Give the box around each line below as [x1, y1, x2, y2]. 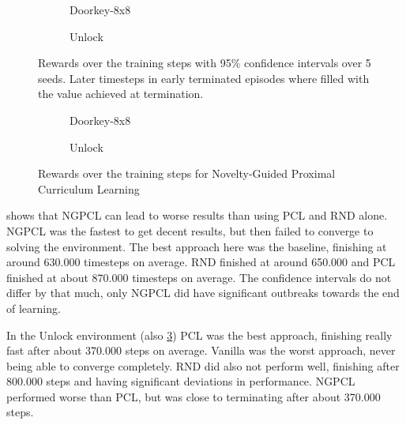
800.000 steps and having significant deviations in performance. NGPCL [6, 373, 355, 389]
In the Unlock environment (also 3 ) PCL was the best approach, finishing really [6, 326, 393, 343]
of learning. [6, 299, 61, 316]
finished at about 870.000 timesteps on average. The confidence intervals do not [6, 269, 392, 285]
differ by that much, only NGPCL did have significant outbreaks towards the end [6, 284, 400, 301]
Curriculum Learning [38, 180, 140, 197]
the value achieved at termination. [38, 85, 204, 102]
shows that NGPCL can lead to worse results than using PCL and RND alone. [6, 207, 388, 224]
